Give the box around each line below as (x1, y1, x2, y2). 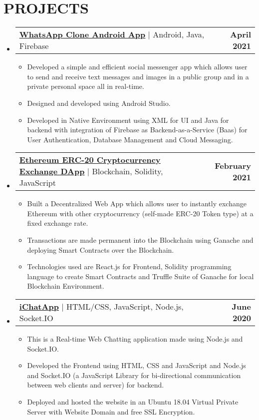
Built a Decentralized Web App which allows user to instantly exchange (27, 198, 247, 209)
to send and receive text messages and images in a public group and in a (27, 71, 249, 81)
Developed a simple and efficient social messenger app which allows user (27, 61, 248, 72)
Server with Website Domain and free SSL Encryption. (27, 406, 195, 417)
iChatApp (19, 301, 59, 313)
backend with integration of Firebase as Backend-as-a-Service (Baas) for (27, 124, 248, 135)
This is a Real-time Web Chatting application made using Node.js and (27, 334, 243, 344)
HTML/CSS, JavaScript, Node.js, (66, 301, 184, 313)
